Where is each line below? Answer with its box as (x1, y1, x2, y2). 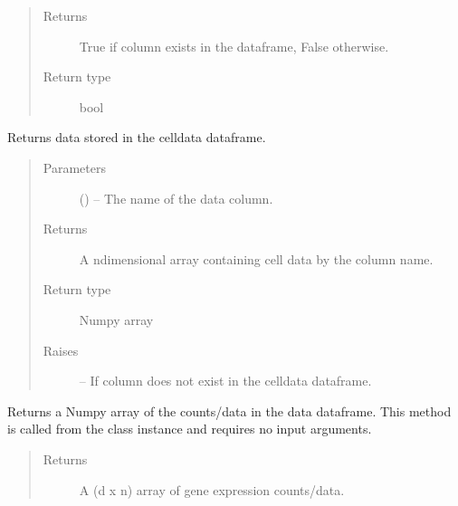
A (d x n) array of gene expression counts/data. (79, 480, 345, 499)
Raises (43, 340, 79, 359)
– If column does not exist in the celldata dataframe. (79, 371, 372, 390)
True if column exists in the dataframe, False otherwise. (79, 36, 389, 55)
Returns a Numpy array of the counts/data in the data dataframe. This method (7, 401, 452, 420)
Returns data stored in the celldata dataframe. (7, 128, 266, 147)
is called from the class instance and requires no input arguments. (7, 419, 372, 438)
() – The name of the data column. (79, 188, 273, 207)
